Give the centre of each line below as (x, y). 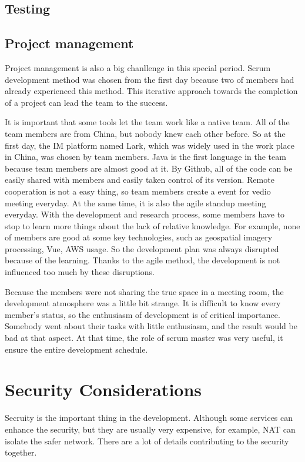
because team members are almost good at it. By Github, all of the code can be (149, 168)
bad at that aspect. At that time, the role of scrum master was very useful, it (144, 338)
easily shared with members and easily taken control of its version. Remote (140, 180)
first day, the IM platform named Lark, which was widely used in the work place (150, 145)
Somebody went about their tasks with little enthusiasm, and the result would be (151, 326)
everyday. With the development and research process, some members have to (145, 214)
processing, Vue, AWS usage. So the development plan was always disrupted (142, 248)
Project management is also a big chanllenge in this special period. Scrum (138, 67)
